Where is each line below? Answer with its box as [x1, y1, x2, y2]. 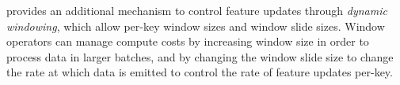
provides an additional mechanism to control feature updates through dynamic [6, 2, 387, 18]
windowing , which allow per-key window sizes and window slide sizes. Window [6, 17, 385, 34]
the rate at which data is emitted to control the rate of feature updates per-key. [6, 64, 393, 80]
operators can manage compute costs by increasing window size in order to [6, 33, 369, 50]
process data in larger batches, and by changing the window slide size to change [6, 48, 394, 65]
